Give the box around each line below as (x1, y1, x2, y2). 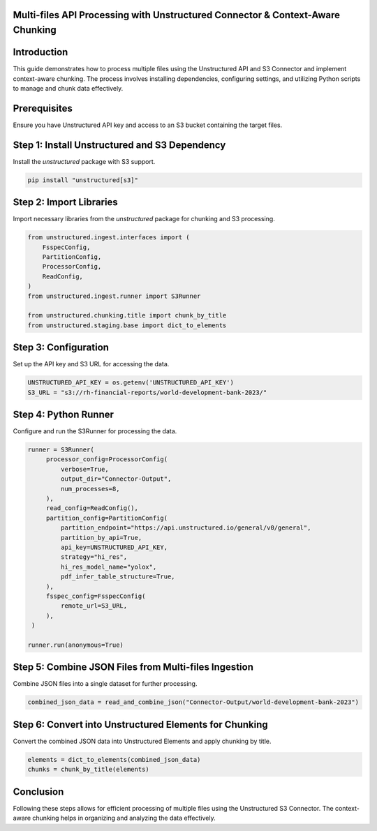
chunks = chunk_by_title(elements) (27, 765, 149, 774)
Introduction (13, 46, 68, 59)
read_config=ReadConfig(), (45, 504, 139, 512)
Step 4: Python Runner (13, 408, 114, 420)
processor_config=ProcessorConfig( (45, 456, 168, 463)
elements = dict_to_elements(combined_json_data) (27, 756, 201, 763)
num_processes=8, (60, 485, 120, 493)
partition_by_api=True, (60, 534, 142, 541)
